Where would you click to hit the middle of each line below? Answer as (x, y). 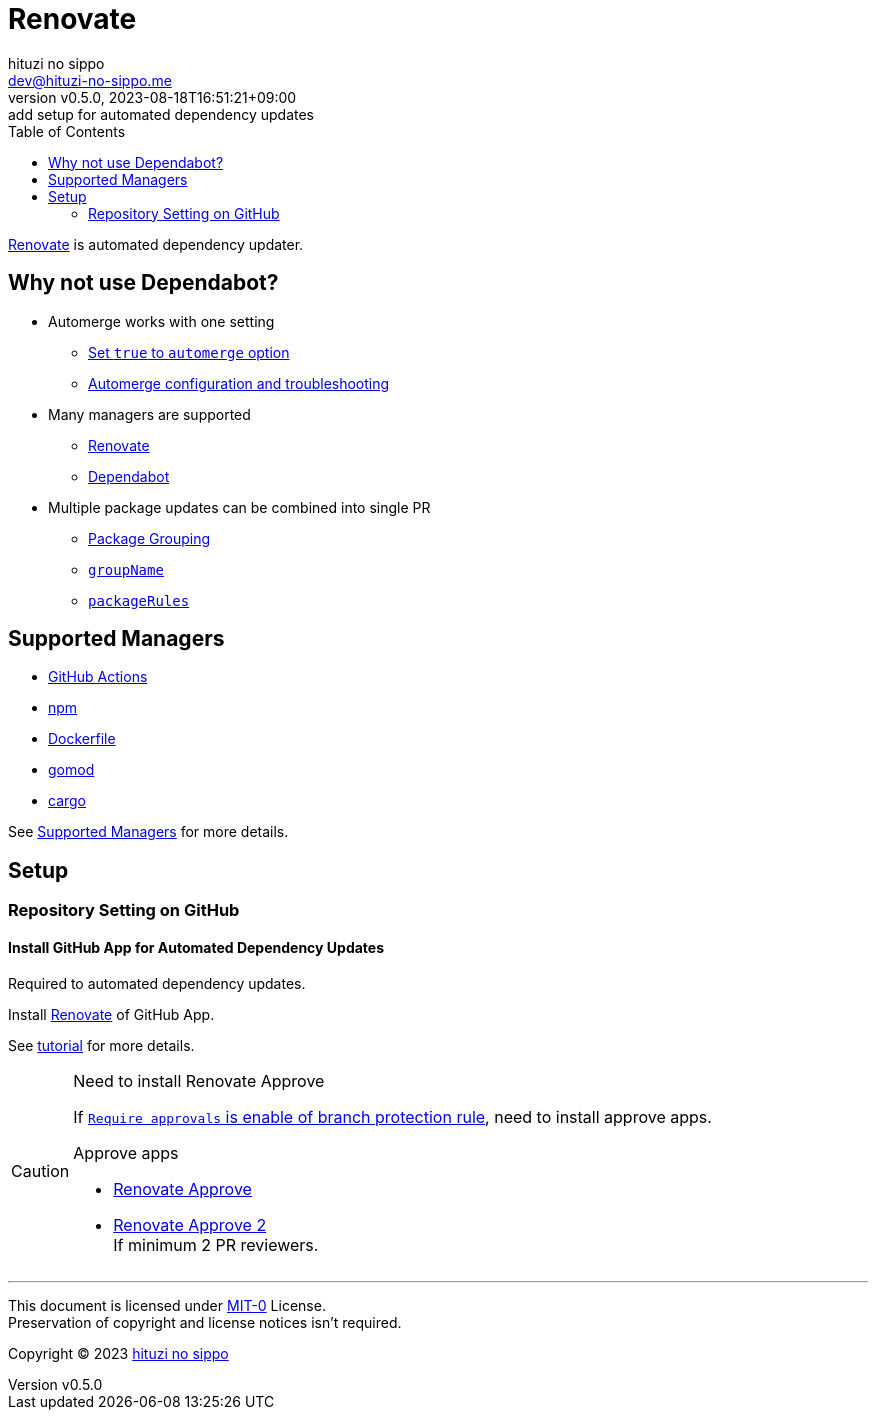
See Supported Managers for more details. (148, 832)
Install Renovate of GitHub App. (111, 1014)
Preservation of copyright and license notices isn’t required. (205, 1322)
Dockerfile (82, 739)
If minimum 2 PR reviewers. (216, 1244)
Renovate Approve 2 (190, 1224)
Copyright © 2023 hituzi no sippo (118, 1353)
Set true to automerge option (189, 352)
